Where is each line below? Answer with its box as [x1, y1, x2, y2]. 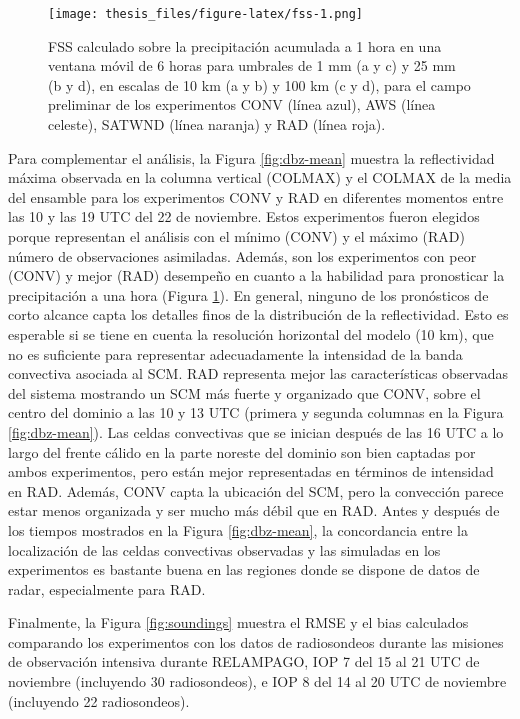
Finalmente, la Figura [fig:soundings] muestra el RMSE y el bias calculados [8, 612, 469, 633]
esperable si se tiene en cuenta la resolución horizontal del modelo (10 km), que [8, 323, 494, 344]
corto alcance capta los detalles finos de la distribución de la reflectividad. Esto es [8, 304, 509, 325]
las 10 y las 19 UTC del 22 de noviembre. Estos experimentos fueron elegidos [8, 206, 480, 227]
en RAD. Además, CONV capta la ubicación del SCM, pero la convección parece [8, 480, 504, 501]
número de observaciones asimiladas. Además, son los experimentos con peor [8, 245, 477, 266]
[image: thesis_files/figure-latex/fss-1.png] [48, 7, 363, 21]
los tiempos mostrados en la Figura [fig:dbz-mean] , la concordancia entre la [8, 519, 468, 540]
